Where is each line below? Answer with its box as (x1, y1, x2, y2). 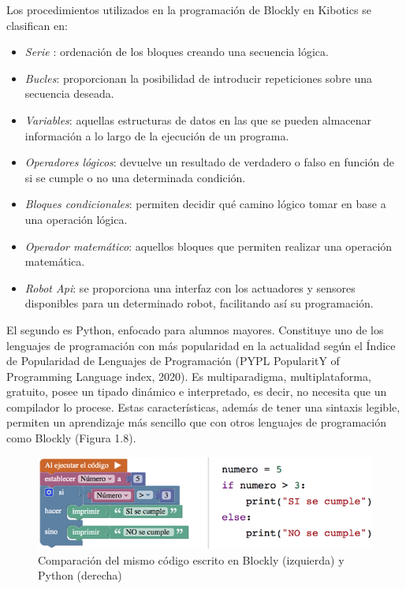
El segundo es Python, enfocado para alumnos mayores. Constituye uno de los (6, 321, 384, 337)
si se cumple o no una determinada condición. (24, 169, 246, 185)
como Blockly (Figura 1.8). (6, 430, 136, 446)
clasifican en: (6, 17, 68, 33)
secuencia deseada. (24, 85, 114, 102)
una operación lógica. (24, 211, 128, 227)
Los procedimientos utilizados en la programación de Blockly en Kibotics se (6, 2, 371, 17)
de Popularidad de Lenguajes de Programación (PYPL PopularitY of (6, 352, 340, 369)
